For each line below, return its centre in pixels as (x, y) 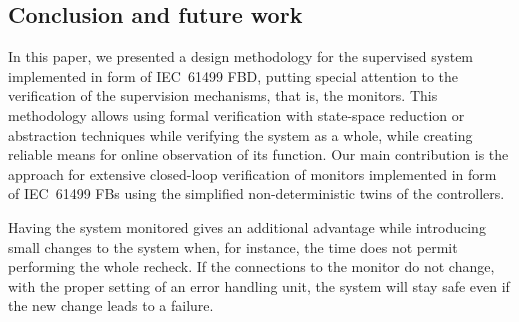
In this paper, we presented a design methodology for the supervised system (241, 56)
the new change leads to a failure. (111, 305)
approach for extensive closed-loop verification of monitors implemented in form (252, 173)
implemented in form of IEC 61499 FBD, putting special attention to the (233, 75)
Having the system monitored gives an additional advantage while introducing (247, 226)
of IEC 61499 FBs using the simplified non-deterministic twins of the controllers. (256, 193)
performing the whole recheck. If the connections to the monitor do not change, (251, 266)
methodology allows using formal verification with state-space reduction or (236, 114)
